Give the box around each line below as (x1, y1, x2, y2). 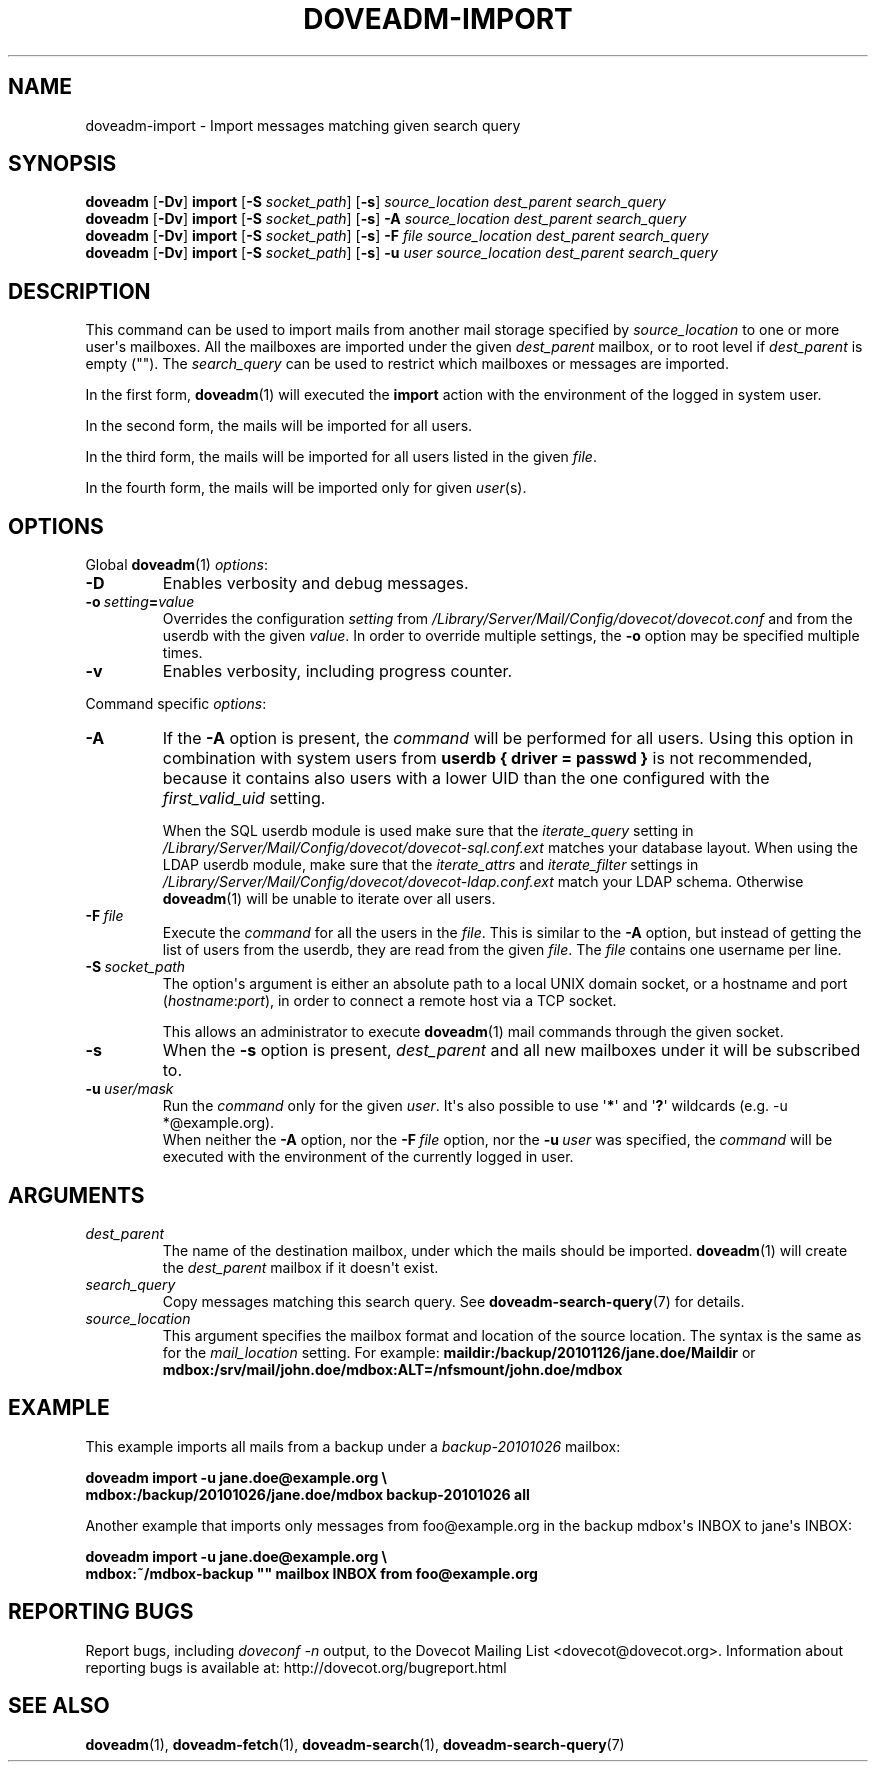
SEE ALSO (8, 1693, 110, 1719)
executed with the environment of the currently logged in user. (162, 1148, 574, 1166)
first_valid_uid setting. (162, 788, 326, 809)
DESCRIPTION (8, 278, 151, 304)
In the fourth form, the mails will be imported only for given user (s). (85, 479, 527, 497)
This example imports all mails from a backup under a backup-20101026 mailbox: (85, 1437, 621, 1455)
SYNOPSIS (8, 151, 117, 177)
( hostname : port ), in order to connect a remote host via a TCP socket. (162, 992, 617, 1010)
